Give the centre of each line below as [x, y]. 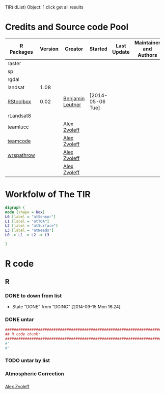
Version [49, 49]
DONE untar [20, 319]
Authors [147, 55]
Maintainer [147, 42]
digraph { [15, 207]
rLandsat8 [19, 115]
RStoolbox [19, 102]
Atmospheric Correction [35, 374]
